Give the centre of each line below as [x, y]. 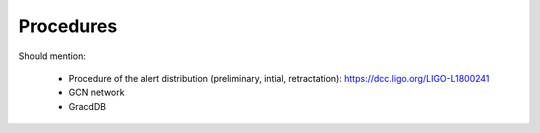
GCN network [96, 92]
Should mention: [52, 56]
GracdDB [87, 106]
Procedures [68, 26]
